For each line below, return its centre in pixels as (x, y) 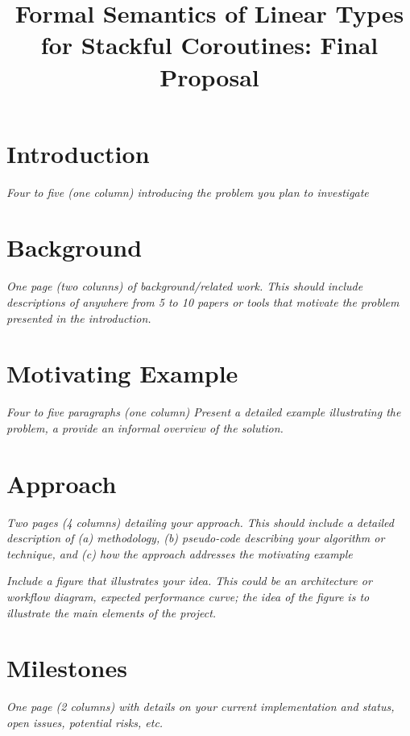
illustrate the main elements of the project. (112, 612)
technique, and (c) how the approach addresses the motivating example (180, 553)
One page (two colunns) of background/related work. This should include (185, 286)
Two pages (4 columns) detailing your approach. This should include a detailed (200, 522)
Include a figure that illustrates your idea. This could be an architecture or (189, 581)
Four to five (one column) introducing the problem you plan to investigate (188, 192)
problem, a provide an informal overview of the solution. (145, 427)
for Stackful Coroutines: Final (209, 45)
